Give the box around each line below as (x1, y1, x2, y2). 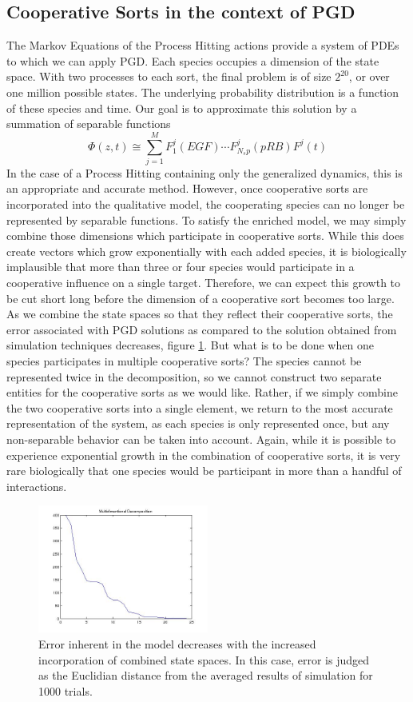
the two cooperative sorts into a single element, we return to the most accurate (6, 399, 393, 416)
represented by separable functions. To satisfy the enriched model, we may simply (6, 211, 407, 228)
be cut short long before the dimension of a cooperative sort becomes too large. (6, 289, 395, 306)
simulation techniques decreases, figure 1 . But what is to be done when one (6, 337, 374, 353)
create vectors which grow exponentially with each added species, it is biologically (6, 242, 407, 259)
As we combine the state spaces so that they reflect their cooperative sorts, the (6, 305, 393, 322)
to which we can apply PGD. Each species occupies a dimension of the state (6, 52, 379, 69)
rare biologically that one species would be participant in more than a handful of (6, 462, 402, 479)
